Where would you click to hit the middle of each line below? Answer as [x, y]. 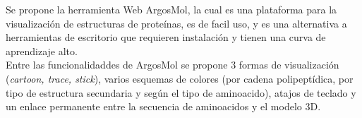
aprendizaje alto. [42, 51]
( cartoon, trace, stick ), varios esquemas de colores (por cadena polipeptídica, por [180, 78]
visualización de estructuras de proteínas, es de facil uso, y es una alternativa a [176, 23]
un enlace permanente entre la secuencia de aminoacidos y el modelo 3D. [163, 106]
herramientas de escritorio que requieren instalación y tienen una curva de [166, 37]
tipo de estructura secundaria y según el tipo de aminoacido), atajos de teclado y [181, 92]
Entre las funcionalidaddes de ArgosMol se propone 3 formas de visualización [173, 65]
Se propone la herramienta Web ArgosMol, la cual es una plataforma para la [171, 9]
